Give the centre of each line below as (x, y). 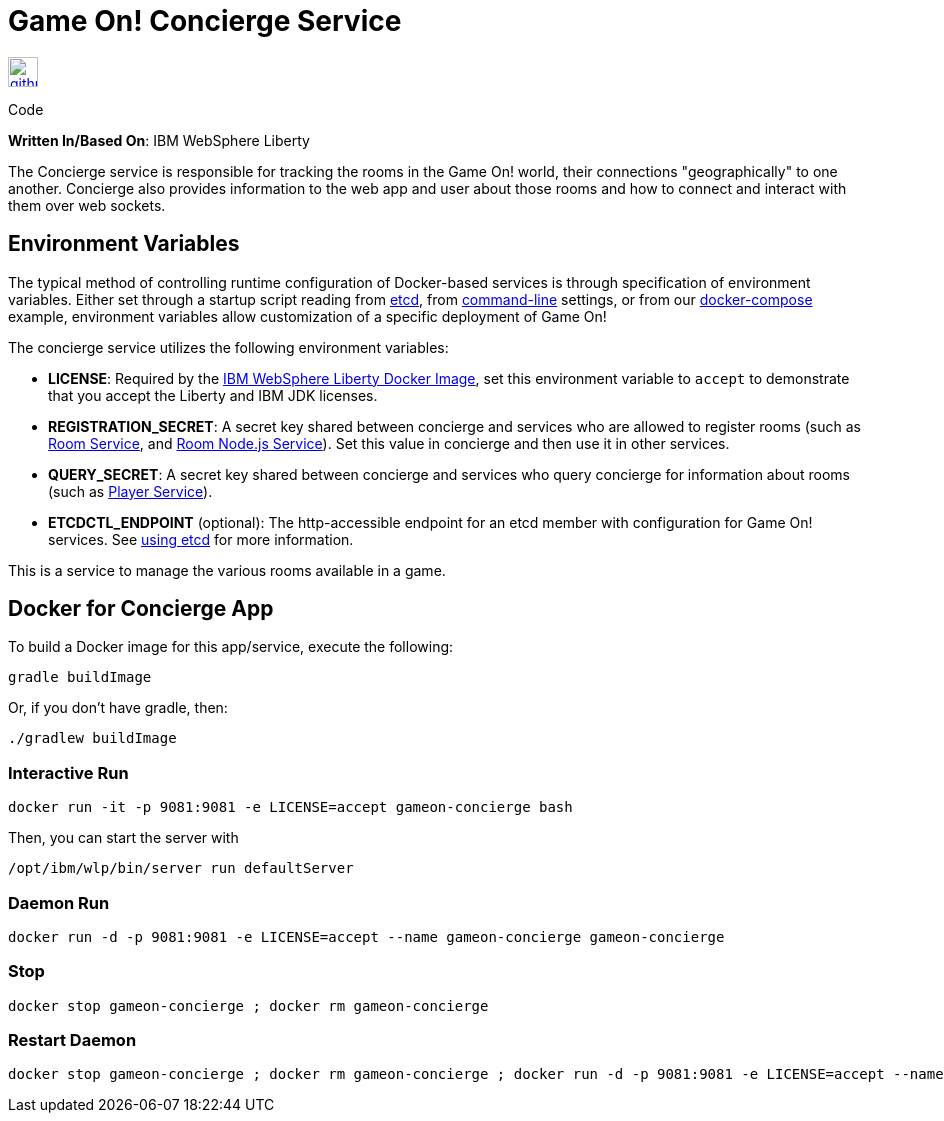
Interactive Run (68, 772)
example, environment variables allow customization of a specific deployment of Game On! (307, 316)
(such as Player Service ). (130, 491)
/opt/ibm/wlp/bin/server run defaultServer (181, 868)
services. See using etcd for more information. (201, 539)
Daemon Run (59, 902)
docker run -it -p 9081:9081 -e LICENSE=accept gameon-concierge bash (290, 807)
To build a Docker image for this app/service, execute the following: (231, 647)
